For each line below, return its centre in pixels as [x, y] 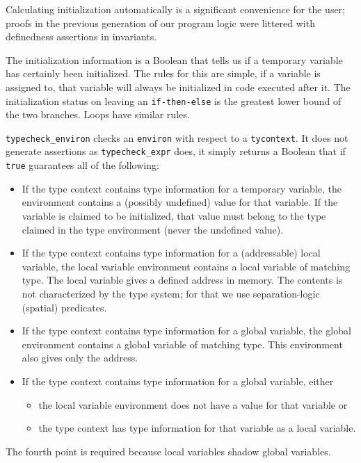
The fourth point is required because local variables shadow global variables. [168, 451]
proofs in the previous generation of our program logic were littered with [160, 23]
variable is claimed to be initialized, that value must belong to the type [174, 215]
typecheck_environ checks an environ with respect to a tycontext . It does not [177, 137]
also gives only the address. [80, 358]
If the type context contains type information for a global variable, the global [186, 331]
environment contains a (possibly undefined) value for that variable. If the [180, 202]
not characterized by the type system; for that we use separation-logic [171, 293]
